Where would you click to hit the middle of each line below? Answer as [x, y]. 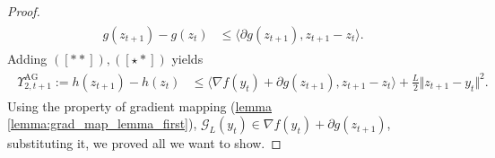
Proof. [24, 11]
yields [187, 58]
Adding [27, 58]
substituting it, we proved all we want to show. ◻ [144, 143]
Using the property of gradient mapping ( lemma [139, 105]
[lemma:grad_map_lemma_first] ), [102, 123]
